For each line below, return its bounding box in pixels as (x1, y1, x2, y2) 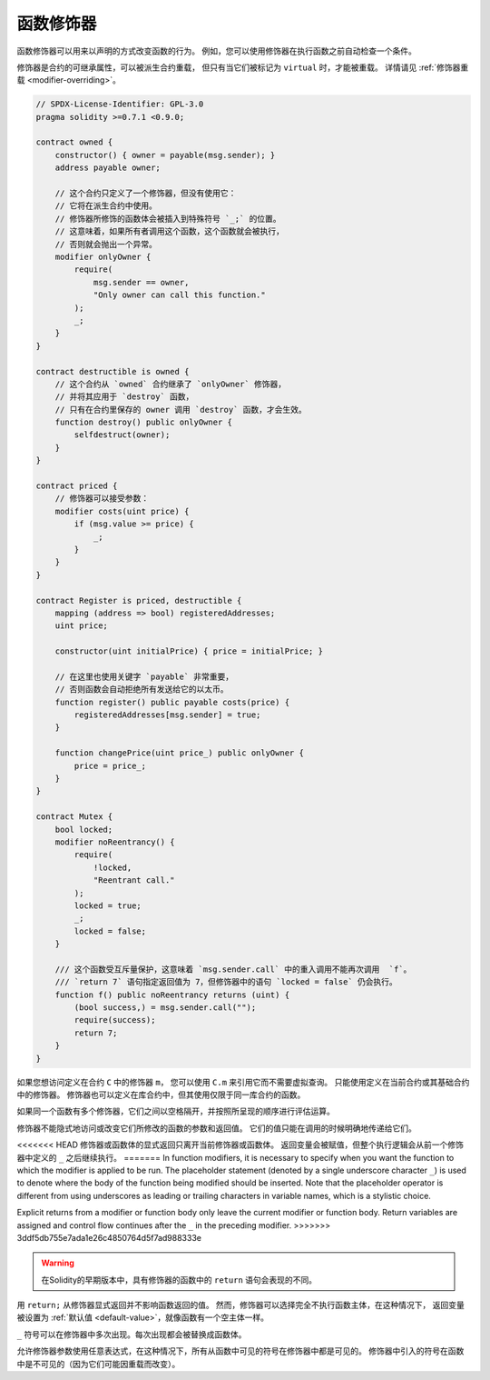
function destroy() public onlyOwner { (54, 417, 233, 427)
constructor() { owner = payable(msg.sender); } (54, 150, 276, 160)
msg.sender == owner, (93, 277, 190, 287)
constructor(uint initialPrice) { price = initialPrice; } (54, 646, 324, 656)
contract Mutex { (35, 812, 113, 822)
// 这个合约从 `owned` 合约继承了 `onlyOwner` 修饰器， (54, 378, 287, 389)
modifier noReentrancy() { (54, 836, 176, 847)
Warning (41, 1257, 74, 1268)
